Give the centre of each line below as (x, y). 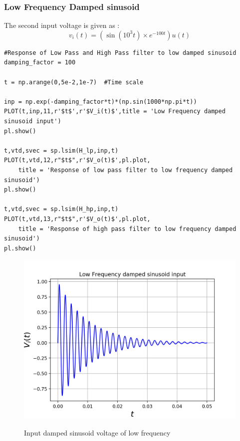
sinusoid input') (33, 121)
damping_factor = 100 (40, 63)
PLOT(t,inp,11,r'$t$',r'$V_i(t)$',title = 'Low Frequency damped (115, 111)
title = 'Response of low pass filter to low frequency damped (125, 170)
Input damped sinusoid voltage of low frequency (97, 432)
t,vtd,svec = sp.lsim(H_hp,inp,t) (61, 209)
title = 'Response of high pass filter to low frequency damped (127, 229)
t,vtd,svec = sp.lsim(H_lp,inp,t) (61, 150)
